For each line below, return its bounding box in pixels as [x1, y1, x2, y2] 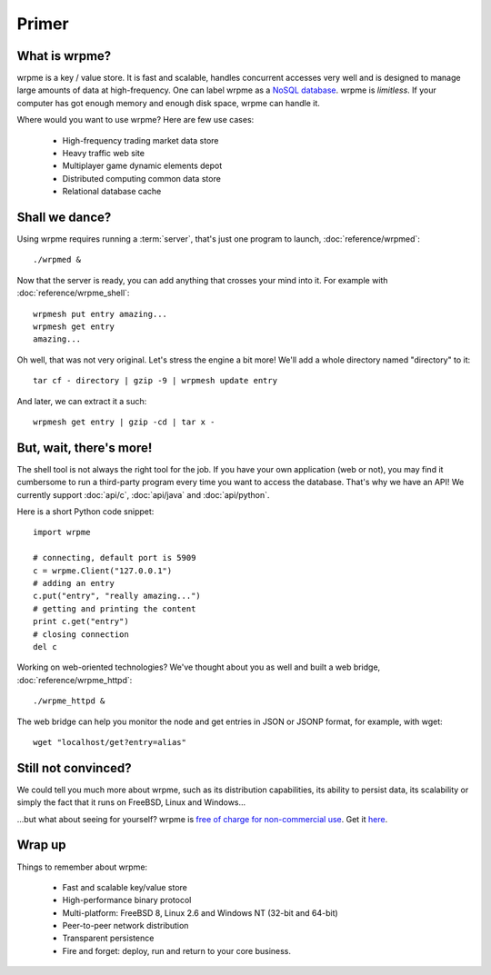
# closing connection [33, 629, 129, 640]
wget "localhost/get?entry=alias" [33, 737, 186, 747]
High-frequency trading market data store [62, 134, 219, 145]
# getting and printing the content [33, 603, 196, 613]
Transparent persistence [62, 932, 155, 944]
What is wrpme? [16, 48, 112, 64]
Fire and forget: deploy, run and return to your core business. [62, 945, 291, 956]
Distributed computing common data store [62, 173, 222, 184]
